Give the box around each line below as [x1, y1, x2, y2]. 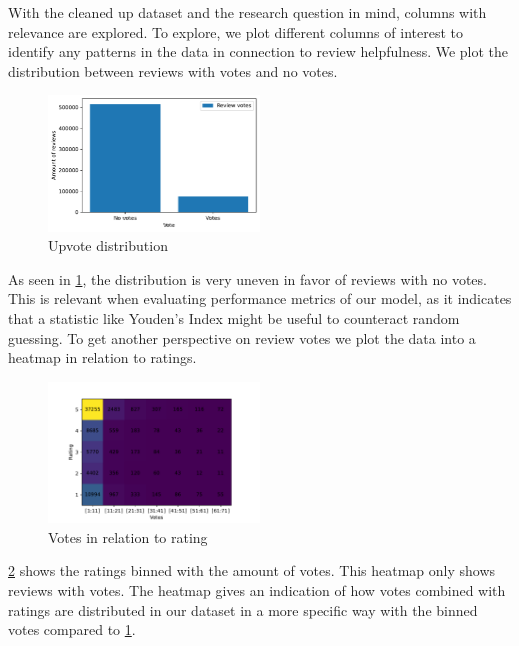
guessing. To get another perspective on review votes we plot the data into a [8, 327, 476, 348]
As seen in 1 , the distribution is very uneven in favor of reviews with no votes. [8, 268, 487, 289]
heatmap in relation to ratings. [8, 347, 197, 368]
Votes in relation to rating [48, 526, 208, 547]
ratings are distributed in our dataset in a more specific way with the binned [8, 599, 478, 620]
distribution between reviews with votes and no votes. [8, 60, 338, 81]
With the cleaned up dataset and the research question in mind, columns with [8, 2, 487, 22]
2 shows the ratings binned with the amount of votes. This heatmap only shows [8, 560, 496, 581]
